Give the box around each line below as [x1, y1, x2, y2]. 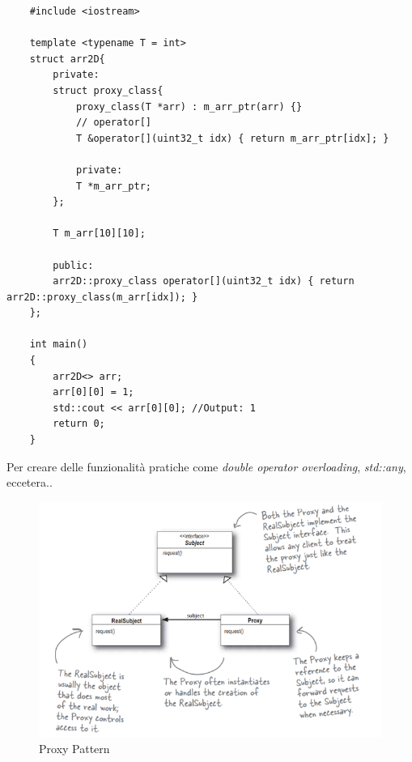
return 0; [53, 418, 105, 430]
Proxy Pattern [39, 740, 110, 757]
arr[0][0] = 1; [53, 386, 134, 398]
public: [53, 259, 94, 271]
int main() [29, 338, 88, 351]
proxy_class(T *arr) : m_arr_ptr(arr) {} [75, 100, 303, 113]
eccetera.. [6, 474, 53, 491]
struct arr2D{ [29, 53, 105, 65]
